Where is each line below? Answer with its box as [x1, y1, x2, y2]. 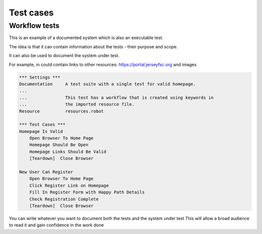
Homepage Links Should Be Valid [29, 149, 107, 154]
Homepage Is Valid [19, 129, 63, 134]
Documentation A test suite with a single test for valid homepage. [19, 81, 196, 87]
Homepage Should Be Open [29, 142, 89, 147]
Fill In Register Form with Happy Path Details [29, 190, 145, 195]
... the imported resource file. [19, 102, 134, 107]
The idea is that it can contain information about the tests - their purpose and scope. [9, 44, 178, 49]
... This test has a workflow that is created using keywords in [19, 95, 214, 100]
